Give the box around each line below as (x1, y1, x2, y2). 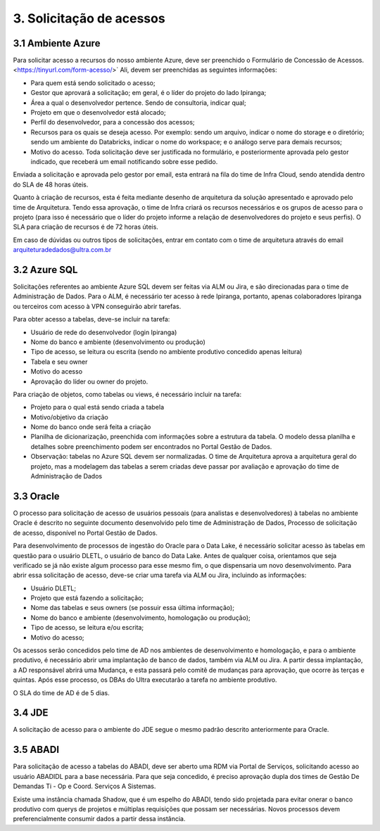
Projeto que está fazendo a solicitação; (30, 594, 144, 602)
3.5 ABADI (13, 744, 60, 756)
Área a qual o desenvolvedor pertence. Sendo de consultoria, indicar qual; (30, 99, 246, 107)
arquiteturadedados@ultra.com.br (13, 246, 112, 254)
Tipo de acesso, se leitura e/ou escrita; (30, 623, 144, 632)
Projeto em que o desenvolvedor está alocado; (30, 108, 166, 117)
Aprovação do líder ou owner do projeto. (30, 377, 148, 386)
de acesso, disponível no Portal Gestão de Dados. (13, 528, 158, 537)
